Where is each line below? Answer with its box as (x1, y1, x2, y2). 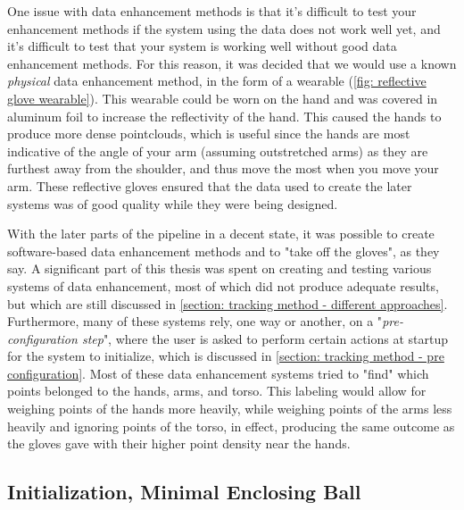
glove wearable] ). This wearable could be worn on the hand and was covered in (7, 88, 438, 107)
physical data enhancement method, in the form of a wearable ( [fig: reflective (7, 71, 427, 90)
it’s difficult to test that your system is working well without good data (7, 37, 397, 55)
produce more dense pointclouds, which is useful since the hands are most (7, 124, 410, 143)
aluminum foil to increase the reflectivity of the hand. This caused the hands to (7, 106, 442, 125)
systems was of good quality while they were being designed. (7, 194, 338, 213)
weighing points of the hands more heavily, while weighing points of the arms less (7, 399, 452, 418)
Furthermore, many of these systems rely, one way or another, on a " (7, 312, 383, 330)
